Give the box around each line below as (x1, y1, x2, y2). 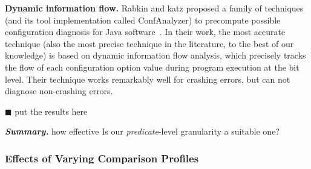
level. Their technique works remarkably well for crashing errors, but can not (5, 72, 290, 85)
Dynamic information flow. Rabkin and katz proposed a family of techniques (5, 2, 304, 14)
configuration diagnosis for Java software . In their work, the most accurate (5, 25, 286, 38)
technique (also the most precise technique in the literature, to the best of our (5, 37, 294, 49)
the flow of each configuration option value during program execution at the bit (5, 60, 300, 73)
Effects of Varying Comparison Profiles (5, 150, 199, 165)
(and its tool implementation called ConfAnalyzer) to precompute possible (5, 13, 281, 26)
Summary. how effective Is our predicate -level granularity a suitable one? (5, 125, 280, 138)
